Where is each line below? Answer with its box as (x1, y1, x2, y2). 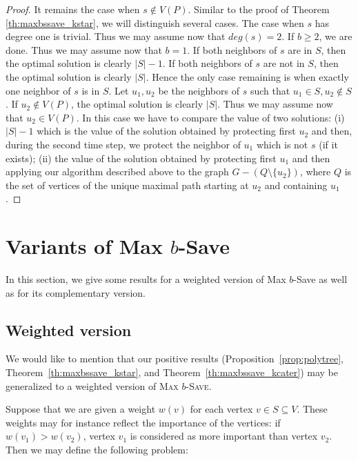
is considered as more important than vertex (130, 429, 318, 443)
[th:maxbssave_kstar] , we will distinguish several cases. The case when (6, 15, 304, 30)
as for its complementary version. (6, 285, 146, 300)
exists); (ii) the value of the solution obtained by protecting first (6, 150, 277, 165)
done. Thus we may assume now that (6, 42, 162, 57)
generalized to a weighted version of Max (6, 378, 179, 393)
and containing (264, 177, 328, 192)
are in (288, 42, 312, 57)
